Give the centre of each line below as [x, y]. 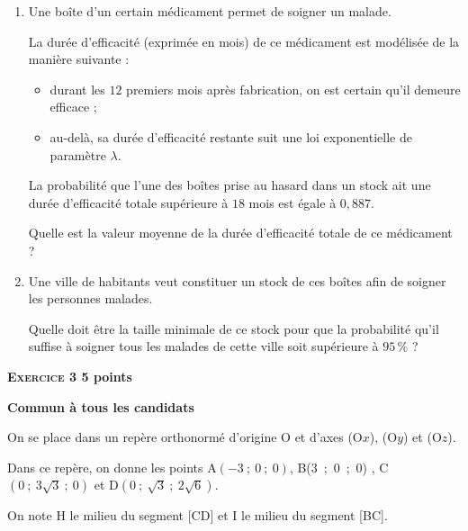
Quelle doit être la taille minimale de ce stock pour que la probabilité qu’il [234, 328]
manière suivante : [79, 59]
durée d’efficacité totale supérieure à [128, 202]
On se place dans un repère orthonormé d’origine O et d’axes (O [185, 437]
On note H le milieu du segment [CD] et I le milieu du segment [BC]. [198, 515]
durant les [77, 89]
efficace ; [73, 107]
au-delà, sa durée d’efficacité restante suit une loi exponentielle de [231, 136]
